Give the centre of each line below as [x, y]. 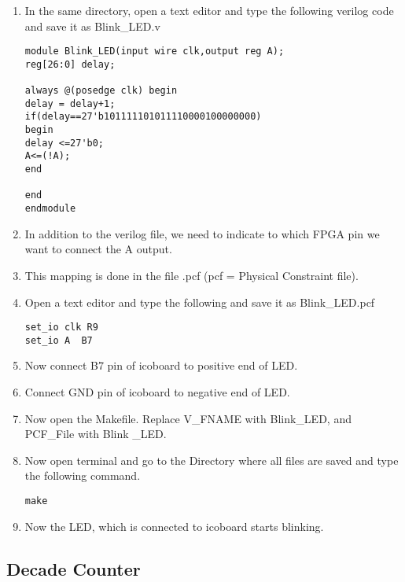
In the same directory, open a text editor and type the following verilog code [209, 10]
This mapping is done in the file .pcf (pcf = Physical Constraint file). [191, 275]
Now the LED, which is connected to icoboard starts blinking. [174, 526]
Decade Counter [74, 568]
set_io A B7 [59, 340]
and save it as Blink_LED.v [92, 26]
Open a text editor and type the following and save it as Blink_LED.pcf [200, 302]
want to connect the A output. [98, 249]
